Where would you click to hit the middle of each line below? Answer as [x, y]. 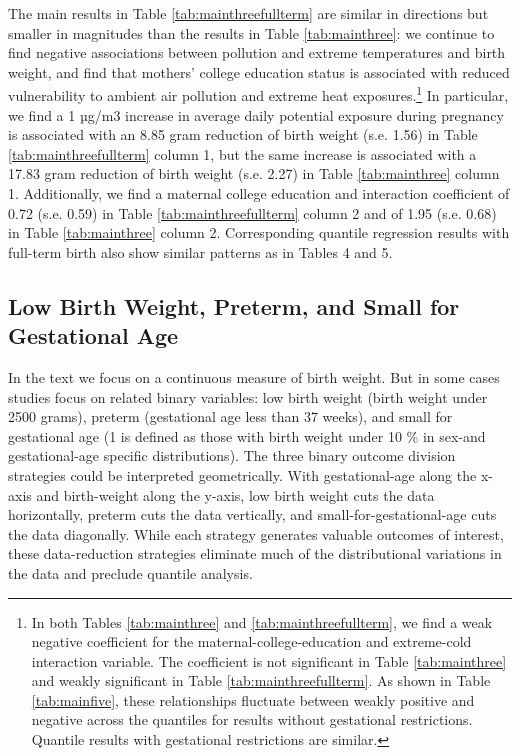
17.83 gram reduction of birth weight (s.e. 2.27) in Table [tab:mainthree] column [254, 173]
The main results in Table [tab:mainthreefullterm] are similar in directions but [248, 13]
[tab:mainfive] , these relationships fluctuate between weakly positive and [253, 699]
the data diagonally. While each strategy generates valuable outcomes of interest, [256, 533]
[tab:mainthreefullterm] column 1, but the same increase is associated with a [242, 153]
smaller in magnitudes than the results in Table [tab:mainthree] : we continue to [251, 32]
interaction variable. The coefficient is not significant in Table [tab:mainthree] [269, 660]
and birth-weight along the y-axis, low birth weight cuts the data [235, 494]
